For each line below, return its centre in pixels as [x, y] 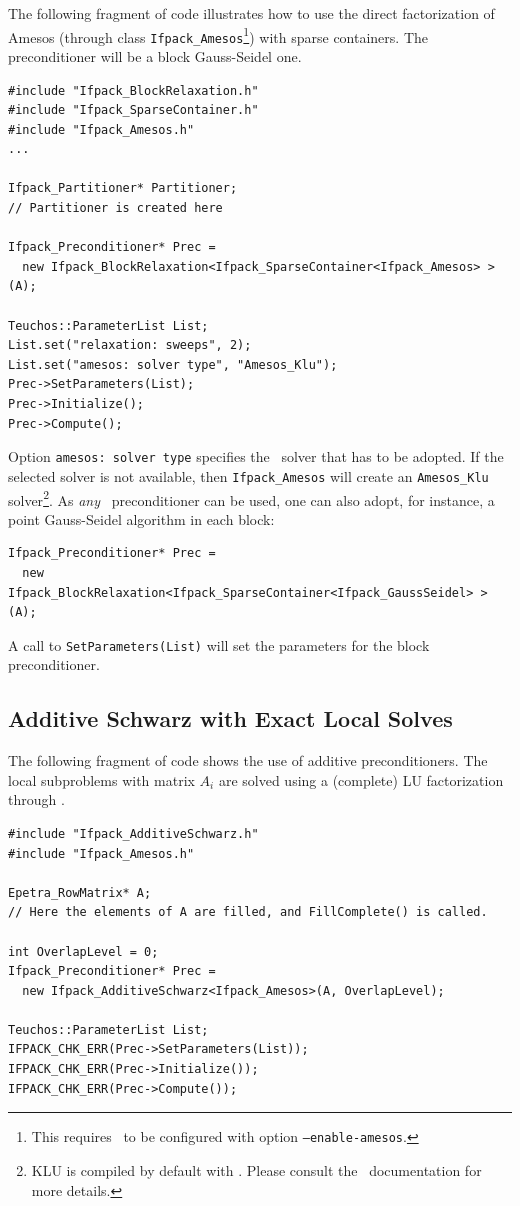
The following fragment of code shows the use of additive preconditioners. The [248, 760]
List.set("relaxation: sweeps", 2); [130, 345]
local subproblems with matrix [101, 779]
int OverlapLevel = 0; [83, 951]
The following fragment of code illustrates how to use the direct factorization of [251, 13]
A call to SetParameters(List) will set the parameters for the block [219, 644]
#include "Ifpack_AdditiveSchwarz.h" [133, 833]
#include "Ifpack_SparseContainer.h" [133, 110]
